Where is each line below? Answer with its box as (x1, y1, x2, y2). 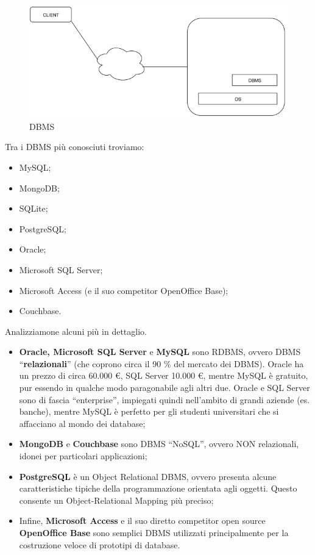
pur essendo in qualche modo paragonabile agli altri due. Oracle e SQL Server (19, 381, 310, 394)
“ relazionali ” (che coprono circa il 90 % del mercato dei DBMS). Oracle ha (19, 357, 304, 370)
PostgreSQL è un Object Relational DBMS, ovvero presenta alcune (19, 470, 277, 482)
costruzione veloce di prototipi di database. (19, 538, 180, 551)
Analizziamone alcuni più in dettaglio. (5, 324, 147, 337)
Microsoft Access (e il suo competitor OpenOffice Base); (19, 284, 228, 296)
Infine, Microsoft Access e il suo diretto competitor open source (19, 514, 266, 527)
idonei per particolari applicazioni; (19, 449, 147, 462)
